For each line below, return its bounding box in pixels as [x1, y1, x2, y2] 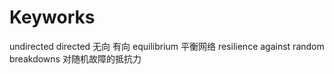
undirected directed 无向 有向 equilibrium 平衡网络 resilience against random [9, 40, 325, 52]
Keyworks [9, 6, 96, 29]
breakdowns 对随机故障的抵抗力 [9, 52, 142, 65]
